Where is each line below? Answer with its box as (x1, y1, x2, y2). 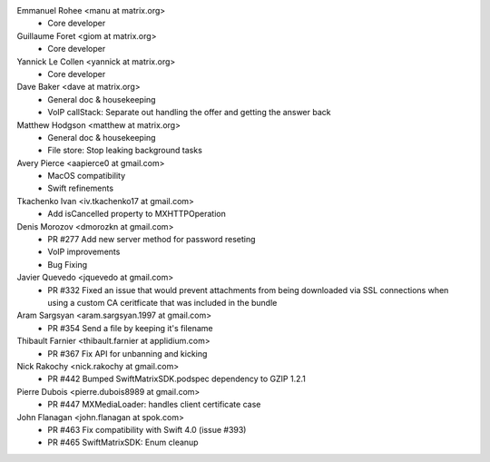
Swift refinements (47, 182, 113, 194)
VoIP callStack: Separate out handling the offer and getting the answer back (47, 107, 331, 118)
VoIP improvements (47, 246, 121, 258)
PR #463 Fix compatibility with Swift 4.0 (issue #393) (47, 424, 247, 435)
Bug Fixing (47, 259, 88, 270)
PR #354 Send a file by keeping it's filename (47, 322, 213, 333)
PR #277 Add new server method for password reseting (47, 234, 256, 245)
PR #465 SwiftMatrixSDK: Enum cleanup (47, 437, 199, 448)
